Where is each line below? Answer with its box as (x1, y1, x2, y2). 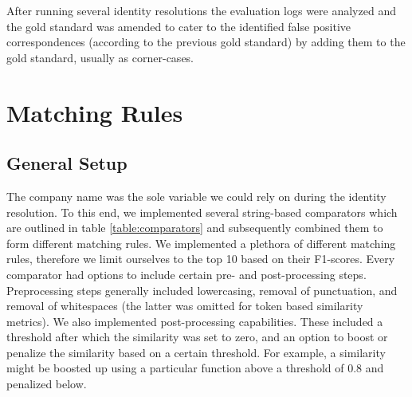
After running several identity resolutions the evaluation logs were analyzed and (6, 2, 396, 18)
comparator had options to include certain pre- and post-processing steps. (6, 265, 367, 282)
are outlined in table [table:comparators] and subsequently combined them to (6, 219, 383, 236)
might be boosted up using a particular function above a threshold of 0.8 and (6, 360, 384, 376)
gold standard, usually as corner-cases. (6, 49, 194, 65)
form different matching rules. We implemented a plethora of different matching (6, 234, 396, 251)
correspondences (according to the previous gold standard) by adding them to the (6, 33, 406, 50)
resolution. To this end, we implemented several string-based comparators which (6, 203, 398, 220)
